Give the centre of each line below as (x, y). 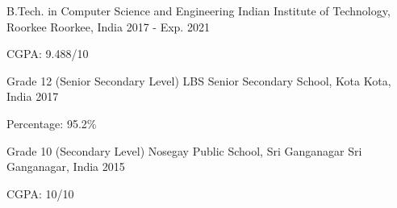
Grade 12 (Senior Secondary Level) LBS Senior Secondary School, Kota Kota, (199, 80)
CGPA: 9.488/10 (48, 54)
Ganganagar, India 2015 (66, 166)
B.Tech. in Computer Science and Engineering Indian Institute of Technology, (198, 10)
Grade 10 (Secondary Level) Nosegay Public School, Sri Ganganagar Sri (184, 150)
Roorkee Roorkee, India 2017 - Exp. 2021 (108, 26)
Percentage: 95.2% (52, 123)
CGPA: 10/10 (40, 193)
